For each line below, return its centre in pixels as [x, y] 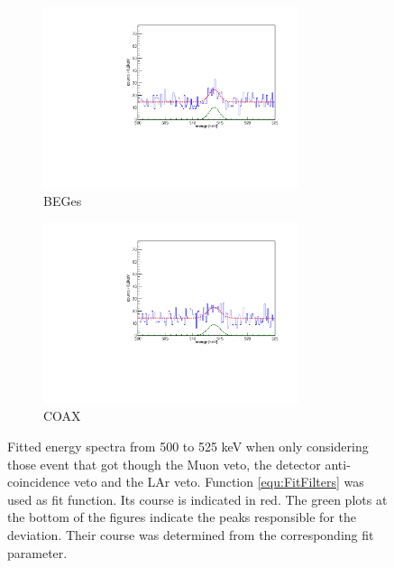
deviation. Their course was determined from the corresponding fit [191, 535]
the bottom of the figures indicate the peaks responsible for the [182, 517]
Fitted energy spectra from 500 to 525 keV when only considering [188, 447]
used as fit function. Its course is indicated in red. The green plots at [197, 499]
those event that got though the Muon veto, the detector [164, 464]
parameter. [37, 552]
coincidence [39, 482]
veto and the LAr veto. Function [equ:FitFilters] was [219, 482]
